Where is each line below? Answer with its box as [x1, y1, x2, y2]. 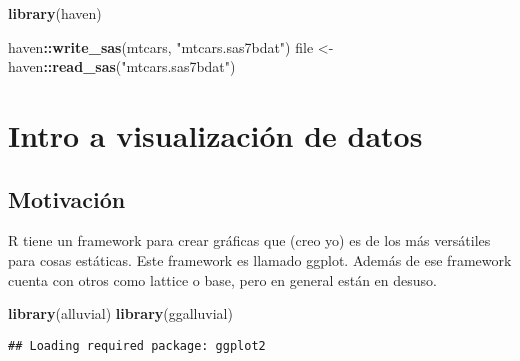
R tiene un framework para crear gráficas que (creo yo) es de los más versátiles [8, 230, 491, 251]
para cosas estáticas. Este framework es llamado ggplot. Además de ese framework [8, 249, 512, 270]
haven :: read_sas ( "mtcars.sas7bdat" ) [8, 56, 236, 77]
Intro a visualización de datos [8, 114, 423, 155]
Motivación [8, 183, 126, 214]
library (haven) [8, 3, 102, 23]
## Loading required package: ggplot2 [8, 338, 266, 353]
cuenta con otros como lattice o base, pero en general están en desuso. [8, 269, 437, 290]
